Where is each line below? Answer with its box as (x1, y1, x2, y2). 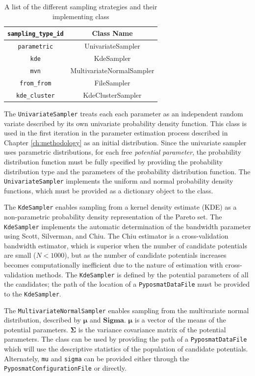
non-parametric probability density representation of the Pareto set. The (4, 212, 222, 221)
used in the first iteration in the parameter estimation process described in (4, 128, 228, 138)
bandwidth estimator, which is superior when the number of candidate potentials (4, 240, 247, 250)
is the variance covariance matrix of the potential (78, 324, 226, 334)
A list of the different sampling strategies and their (4, 1, 157, 11)
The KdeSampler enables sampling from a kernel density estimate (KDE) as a (4, 202, 237, 212)
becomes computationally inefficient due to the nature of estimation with (4, 260, 223, 270)
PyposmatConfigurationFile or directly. (4, 363, 127, 373)
